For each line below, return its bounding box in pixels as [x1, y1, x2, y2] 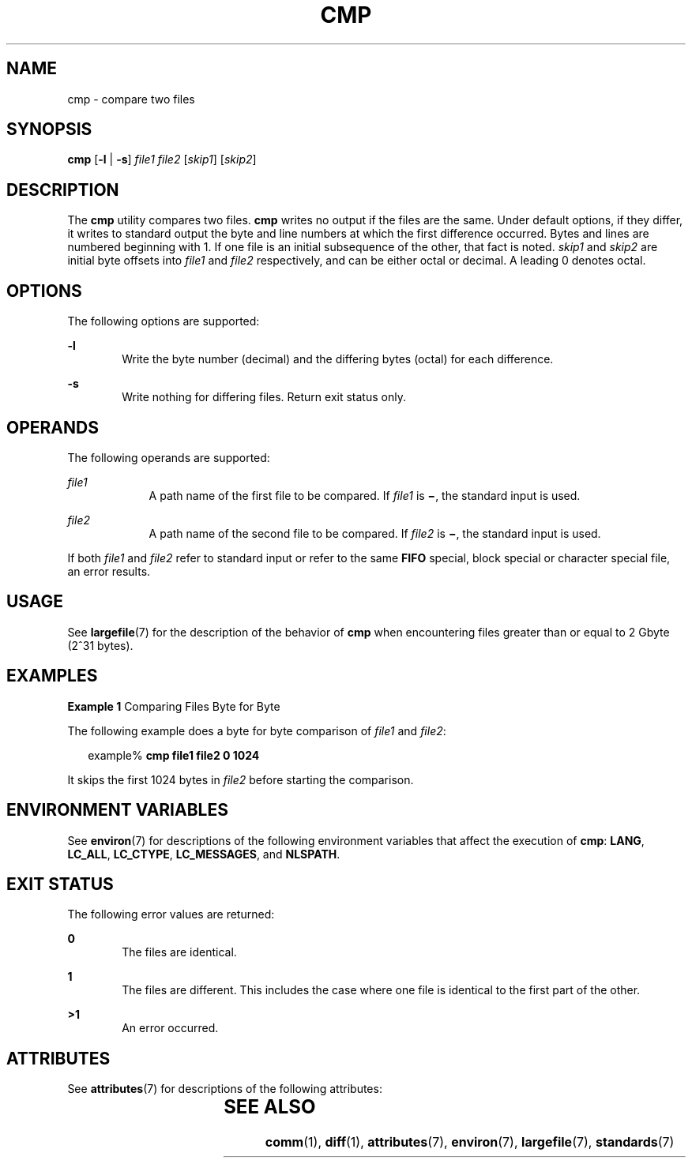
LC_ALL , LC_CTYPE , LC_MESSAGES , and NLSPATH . [67, 847, 340, 861]
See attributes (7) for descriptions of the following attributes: [67, 1082, 382, 1096]
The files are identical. [122, 945, 237, 959]
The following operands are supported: [67, 450, 270, 464]
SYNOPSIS [6, 119, 92, 140]
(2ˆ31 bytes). [67, 638, 134, 652]
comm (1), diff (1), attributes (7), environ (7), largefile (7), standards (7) [265, 1134, 675, 1151]
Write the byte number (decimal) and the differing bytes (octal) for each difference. [122, 352, 554, 366]
